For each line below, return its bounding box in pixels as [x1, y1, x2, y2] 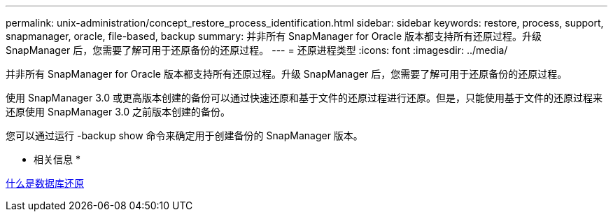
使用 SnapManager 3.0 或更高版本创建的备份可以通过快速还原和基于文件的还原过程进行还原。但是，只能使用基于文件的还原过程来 [6, 92, 603, 104]
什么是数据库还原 [6, 177, 84, 189]
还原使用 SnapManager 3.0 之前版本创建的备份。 [6, 106, 231, 118]
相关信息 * [34, 153, 80, 165]
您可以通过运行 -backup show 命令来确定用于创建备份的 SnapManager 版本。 [6, 129, 363, 141]
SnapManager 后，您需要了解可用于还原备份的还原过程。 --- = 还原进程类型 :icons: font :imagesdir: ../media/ [6, 44, 508, 56]
